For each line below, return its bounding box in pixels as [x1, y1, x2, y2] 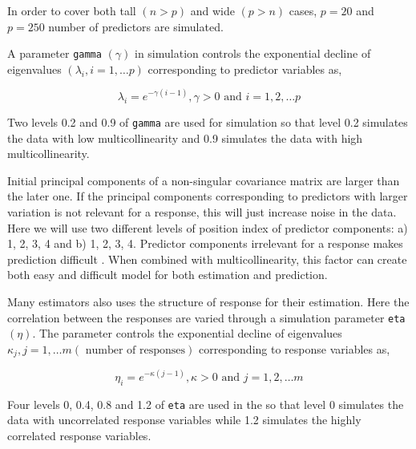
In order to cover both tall [7, 2, 136, 18]
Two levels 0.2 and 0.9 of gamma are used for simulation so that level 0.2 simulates [7, 113, 408, 130]
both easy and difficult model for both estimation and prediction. [7, 266, 328, 283]
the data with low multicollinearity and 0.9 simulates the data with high [7, 129, 363, 146]
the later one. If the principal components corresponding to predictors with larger [7, 188, 408, 204]
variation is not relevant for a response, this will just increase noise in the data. [7, 203, 397, 220]
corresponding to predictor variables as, [147, 60, 342, 77]
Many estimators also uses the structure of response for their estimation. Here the [7, 293, 410, 309]
